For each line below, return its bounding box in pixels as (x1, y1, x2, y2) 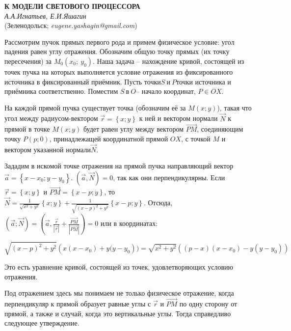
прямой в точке (4, 124, 50, 134)
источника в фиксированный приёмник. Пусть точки (4, 76, 161, 86)
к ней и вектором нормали (139, 113, 218, 123)
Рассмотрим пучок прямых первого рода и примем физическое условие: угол (4, 36, 235, 47)
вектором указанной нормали (4, 144, 91, 154)
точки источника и (176, 76, 231, 86)
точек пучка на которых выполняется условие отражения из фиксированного (4, 66, 233, 77)
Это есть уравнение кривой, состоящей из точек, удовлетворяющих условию (4, 261, 234, 272)
